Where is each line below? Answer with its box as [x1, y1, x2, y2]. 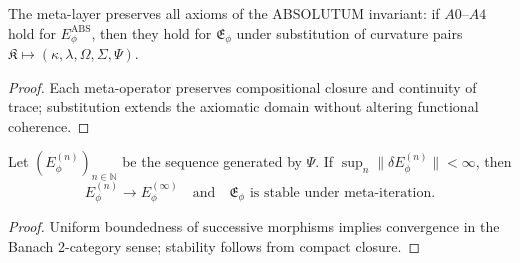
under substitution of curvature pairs [236, 22, 463, 43]
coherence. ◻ [8, 115, 90, 136]
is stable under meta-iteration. [249, 186, 436, 201]
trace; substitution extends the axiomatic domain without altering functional [8, 96, 479, 117]
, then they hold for [91, 22, 212, 43]
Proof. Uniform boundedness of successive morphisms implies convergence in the [8, 216, 500, 237]
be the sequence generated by [122, 151, 302, 172]
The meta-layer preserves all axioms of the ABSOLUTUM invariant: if [8, 3, 440, 23]
